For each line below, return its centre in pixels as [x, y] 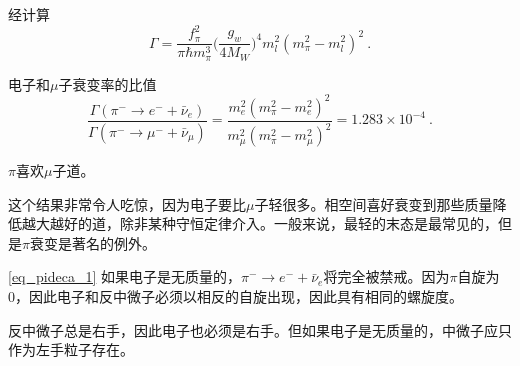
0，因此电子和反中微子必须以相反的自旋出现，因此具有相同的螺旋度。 [235, 296]
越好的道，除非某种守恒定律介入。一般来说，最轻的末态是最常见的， [273, 223]
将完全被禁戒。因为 [386, 276]
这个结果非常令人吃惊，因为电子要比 [127, 203]
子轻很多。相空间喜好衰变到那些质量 [373, 203]
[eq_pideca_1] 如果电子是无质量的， [124, 276]
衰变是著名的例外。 [92, 242]
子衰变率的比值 [107, 83]
